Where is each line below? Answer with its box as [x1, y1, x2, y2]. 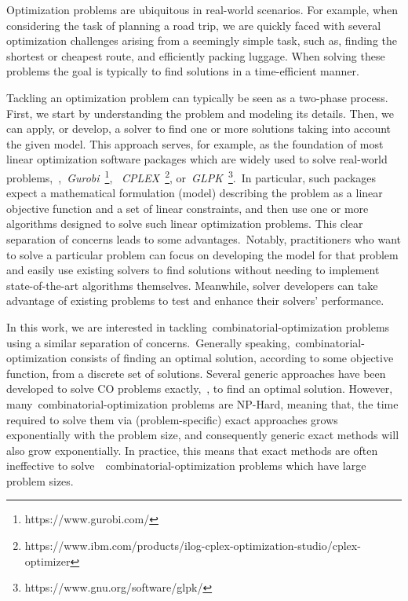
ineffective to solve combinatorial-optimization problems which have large [6, 457, 366, 474]
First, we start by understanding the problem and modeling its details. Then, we [6, 104, 394, 121]
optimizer [24, 552, 71, 569]
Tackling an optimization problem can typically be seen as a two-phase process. [6, 89, 388, 105]
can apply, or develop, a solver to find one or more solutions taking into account [6, 120, 392, 137]
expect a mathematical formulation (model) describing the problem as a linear [6, 185, 383, 201]
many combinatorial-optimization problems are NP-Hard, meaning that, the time [6, 395, 399, 412]
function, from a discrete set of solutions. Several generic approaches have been [6, 365, 386, 381]
